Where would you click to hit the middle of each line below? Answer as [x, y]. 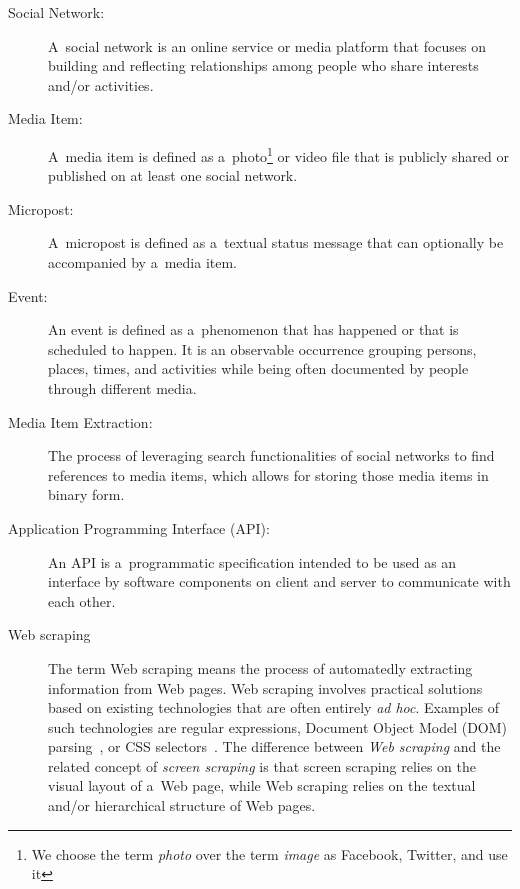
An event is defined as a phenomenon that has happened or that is [253, 329]
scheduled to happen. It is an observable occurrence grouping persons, [262, 348]
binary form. [86, 494]
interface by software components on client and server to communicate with [279, 581]
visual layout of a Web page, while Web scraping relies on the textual [262, 785]
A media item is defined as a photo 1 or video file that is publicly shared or [278, 154]
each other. [82, 600]
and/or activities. [101, 84]
